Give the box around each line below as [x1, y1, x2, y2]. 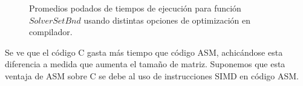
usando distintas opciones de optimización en [83, 13, 251, 26]
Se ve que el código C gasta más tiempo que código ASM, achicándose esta [5, 45, 283, 58]
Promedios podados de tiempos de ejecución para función [29, 2, 241, 14]
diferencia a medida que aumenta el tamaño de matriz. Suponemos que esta [5, 58, 285, 70]
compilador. [29, 25, 73, 38]
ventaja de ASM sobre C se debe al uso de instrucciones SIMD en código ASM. [5, 69, 299, 82]
